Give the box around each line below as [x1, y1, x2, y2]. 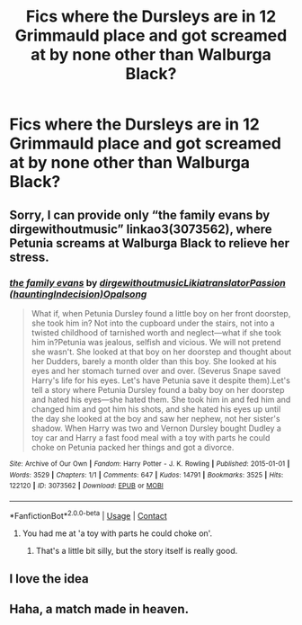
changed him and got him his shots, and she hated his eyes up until [31, 403, 281, 415]
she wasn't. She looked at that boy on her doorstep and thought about [31, 346, 292, 357]
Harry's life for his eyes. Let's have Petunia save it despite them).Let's [31, 375, 290, 386]
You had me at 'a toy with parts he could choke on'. [22, 528, 213, 539]
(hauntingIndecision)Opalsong [9, 288, 147, 300]
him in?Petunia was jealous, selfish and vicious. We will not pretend [31, 336, 281, 347]
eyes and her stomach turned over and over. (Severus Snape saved [31, 365, 281, 376]
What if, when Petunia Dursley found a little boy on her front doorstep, [31, 308, 291, 318]
